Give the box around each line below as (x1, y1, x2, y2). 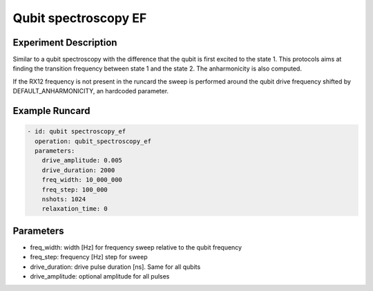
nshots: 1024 (41, 195, 86, 203)
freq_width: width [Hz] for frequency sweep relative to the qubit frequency (30, 243, 242, 252)
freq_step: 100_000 (41, 185, 108, 194)
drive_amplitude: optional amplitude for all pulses (30, 272, 170, 281)
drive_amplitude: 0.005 (41, 156, 122, 165)
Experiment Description (12, 37, 117, 48)
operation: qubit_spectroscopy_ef (35, 137, 152, 145)
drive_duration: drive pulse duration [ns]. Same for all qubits (30, 263, 201, 271)
